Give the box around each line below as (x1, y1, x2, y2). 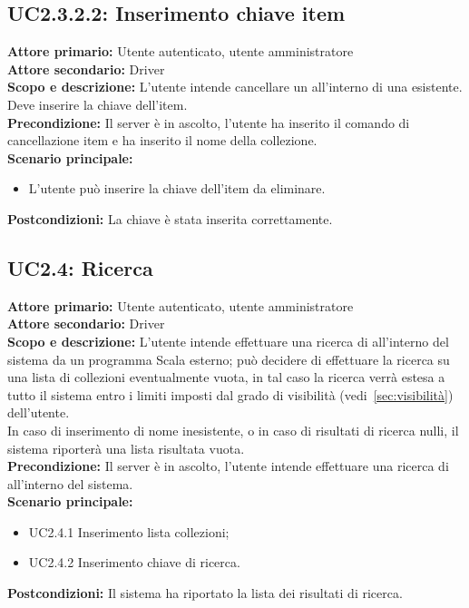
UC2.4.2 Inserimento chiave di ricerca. (28, 553, 240, 572)
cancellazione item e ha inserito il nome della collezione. (7, 131, 318, 150)
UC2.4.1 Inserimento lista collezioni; (28, 522, 230, 541)
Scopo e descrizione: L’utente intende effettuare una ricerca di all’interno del (7, 331, 449, 350)
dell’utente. (7, 403, 70, 422)
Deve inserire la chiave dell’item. (7, 94, 188, 113)
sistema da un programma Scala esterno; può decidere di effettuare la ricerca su (7, 349, 450, 368)
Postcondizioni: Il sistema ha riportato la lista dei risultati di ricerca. (7, 583, 403, 603)
